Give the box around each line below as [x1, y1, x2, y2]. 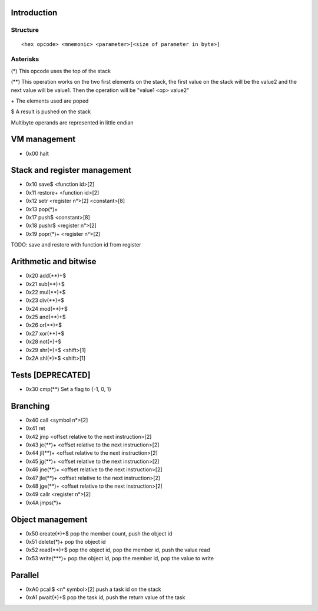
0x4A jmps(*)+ [25, 499, 62, 506]
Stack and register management [11, 165, 132, 175]
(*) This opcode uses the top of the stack [11, 67, 111, 74]
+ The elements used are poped [11, 97, 89, 104]
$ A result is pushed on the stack [11, 108, 91, 115]
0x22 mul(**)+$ [25, 288, 66, 295]
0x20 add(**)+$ [25, 272, 67, 280]
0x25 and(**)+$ [25, 313, 66, 321]
